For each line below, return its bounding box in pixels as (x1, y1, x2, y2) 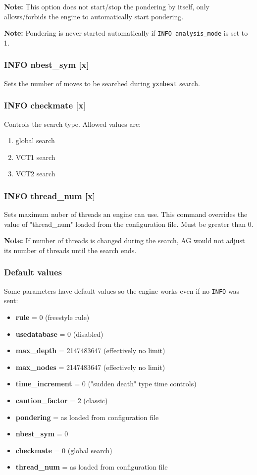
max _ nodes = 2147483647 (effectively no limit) (15, 362, 165, 372)
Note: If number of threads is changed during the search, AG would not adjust (4, 235, 245, 246)
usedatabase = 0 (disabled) (15, 328, 103, 339)
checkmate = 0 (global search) (15, 445, 112, 455)
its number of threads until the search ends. (4, 245, 137, 255)
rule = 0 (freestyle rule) (15, 312, 90, 322)
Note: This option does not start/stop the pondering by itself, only (4, 1, 209, 11)
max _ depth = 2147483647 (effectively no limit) (15, 345, 165, 356)
